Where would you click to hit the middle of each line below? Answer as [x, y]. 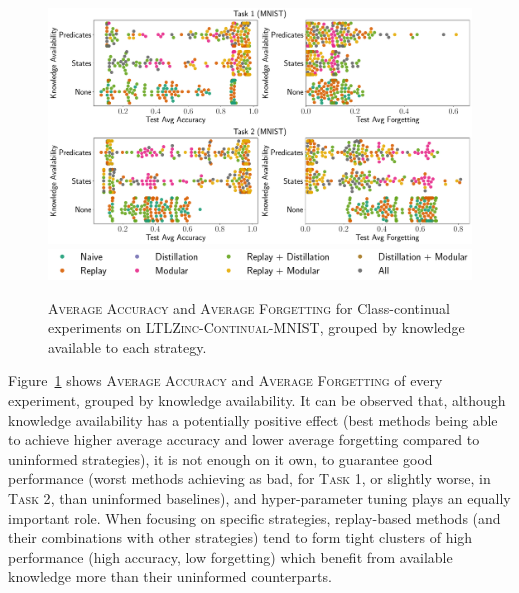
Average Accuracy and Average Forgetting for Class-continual [249, 307]
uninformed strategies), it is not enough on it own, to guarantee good [220, 458]
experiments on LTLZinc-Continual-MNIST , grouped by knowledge [256, 327]
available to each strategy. [127, 346]
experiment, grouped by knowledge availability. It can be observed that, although [257, 400]
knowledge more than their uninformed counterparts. [170, 576]
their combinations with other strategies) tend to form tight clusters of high [240, 537]
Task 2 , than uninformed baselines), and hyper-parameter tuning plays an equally [259, 498]
